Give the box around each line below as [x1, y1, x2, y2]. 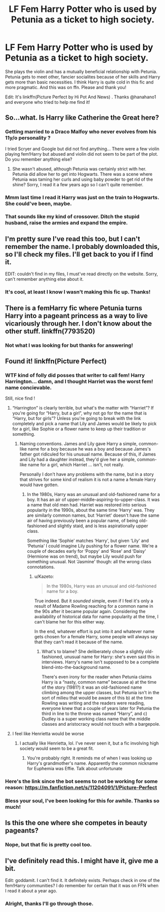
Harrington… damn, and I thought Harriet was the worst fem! [5, 378, 154, 385]
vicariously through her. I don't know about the [5, 319, 152, 328]
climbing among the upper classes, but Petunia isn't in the [41, 690, 160, 696]
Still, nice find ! [5, 395, 35, 401]
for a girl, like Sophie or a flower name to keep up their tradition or [12, 426, 146, 432]
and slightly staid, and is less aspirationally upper [48, 523, 148, 529]
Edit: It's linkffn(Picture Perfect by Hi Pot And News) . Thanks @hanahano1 [5, 94, 156, 100]
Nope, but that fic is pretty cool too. [5, 841, 92, 848]
